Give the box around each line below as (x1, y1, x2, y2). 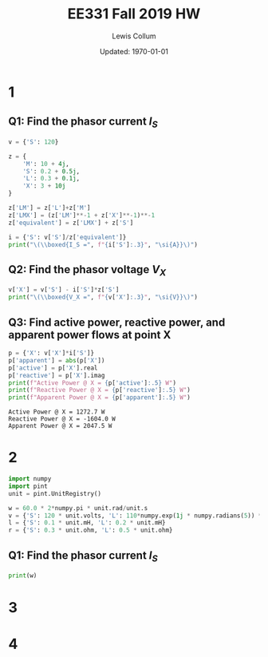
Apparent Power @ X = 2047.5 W (8, 422, 112, 430)
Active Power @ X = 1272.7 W (8, 408, 105, 416)
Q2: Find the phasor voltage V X (8, 263, 167, 279)
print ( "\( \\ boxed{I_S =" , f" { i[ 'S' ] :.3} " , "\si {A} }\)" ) (8, 240, 198, 248)
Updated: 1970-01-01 (99, 46, 169, 56)
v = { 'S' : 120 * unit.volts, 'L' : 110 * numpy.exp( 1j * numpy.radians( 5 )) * (8, 512, 262, 520)
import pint (8, 482, 48, 490)
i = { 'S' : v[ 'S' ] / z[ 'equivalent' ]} (8, 233, 127, 241)
